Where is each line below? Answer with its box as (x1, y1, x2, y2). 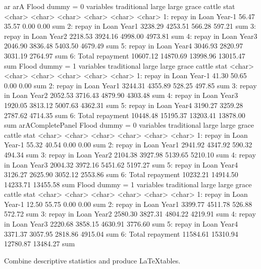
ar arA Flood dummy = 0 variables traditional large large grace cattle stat (4, 1, 235, 11)
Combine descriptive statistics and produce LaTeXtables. (4, 255, 181, 265)
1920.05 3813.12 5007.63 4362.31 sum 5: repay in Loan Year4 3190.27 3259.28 (4, 99, 243, 110)
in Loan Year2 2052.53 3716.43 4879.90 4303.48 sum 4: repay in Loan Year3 (4, 90, 238, 100)
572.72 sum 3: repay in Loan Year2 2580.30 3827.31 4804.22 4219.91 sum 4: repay (4, 208, 256, 219)
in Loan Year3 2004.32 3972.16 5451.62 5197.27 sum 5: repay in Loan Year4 (4, 159, 238, 170)
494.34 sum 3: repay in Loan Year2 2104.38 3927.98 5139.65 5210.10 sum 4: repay (4, 149, 256, 159)
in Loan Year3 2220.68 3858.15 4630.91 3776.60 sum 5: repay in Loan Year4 (4, 219, 238, 229)
